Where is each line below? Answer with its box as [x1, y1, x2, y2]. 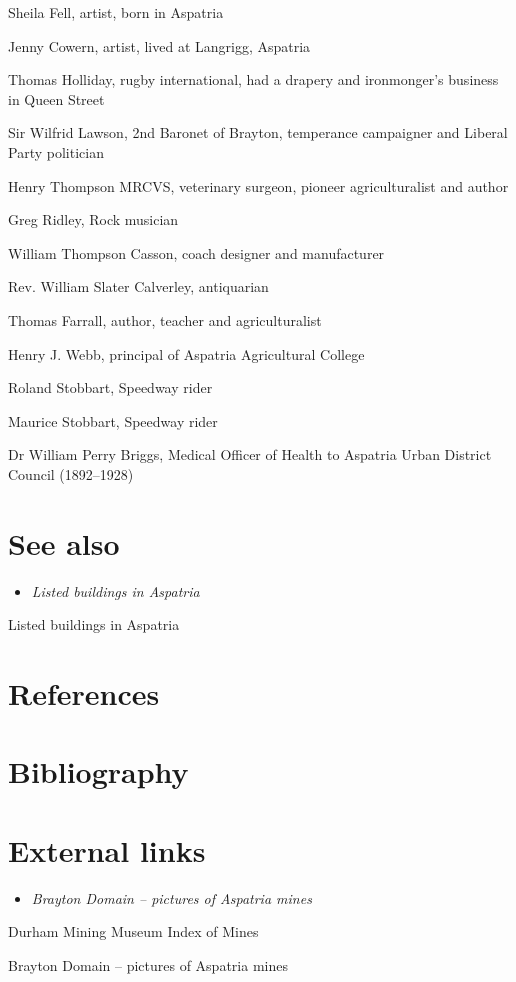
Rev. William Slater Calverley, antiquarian [8, 276, 269, 297]
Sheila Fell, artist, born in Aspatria [8, 2, 224, 22]
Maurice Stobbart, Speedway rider [8, 410, 218, 431]
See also [8, 522, 120, 563]
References [8, 673, 160, 713]
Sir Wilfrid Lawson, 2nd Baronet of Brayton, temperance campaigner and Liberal [8, 122, 508, 143]
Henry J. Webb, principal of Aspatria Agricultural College [8, 343, 365, 364]
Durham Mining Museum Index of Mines [8, 921, 259, 942]
